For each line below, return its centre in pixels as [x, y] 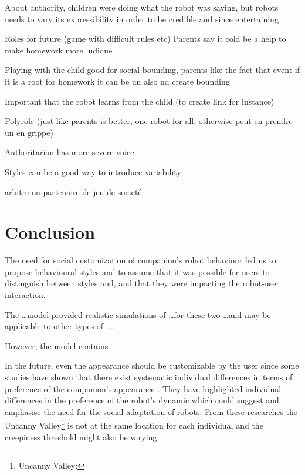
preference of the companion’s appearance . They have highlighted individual [143, 388]
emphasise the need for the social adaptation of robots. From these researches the [151, 411]
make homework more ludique [59, 50]
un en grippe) [29, 132]
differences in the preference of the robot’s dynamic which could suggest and [142, 400]
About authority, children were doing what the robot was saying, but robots [142, 7]
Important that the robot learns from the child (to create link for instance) [140, 101]
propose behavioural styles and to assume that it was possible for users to [137, 271]
